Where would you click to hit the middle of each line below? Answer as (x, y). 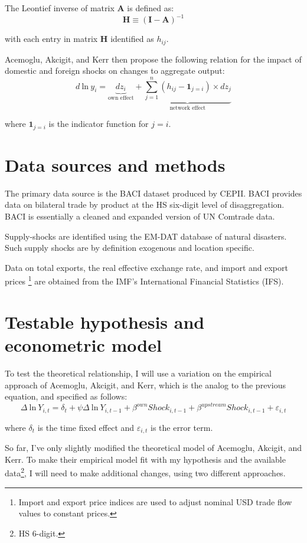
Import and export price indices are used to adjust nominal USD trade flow (155, 501)
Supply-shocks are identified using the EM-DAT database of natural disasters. (146, 236)
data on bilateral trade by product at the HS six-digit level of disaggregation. (145, 205)
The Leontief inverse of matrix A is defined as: (89, 8)
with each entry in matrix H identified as (79, 39)
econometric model (83, 345)
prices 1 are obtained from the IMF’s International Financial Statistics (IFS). (144, 280)
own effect (121, 98)
